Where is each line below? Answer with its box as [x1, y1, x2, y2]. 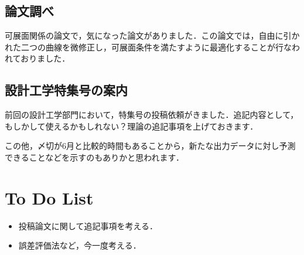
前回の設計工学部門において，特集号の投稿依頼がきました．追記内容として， [5, 108, 299, 121]
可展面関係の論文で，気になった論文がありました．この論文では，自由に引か [5, 29, 300, 42]
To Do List [5, 185, 94, 209]
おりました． [21, 52, 70, 64]
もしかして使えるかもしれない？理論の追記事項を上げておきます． [5, 120, 258, 132]
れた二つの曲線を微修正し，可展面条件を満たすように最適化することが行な [5, 40, 292, 53]
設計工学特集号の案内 [5, 81, 128, 99]
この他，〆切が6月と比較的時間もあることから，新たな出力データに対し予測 [5, 140, 296, 152]
